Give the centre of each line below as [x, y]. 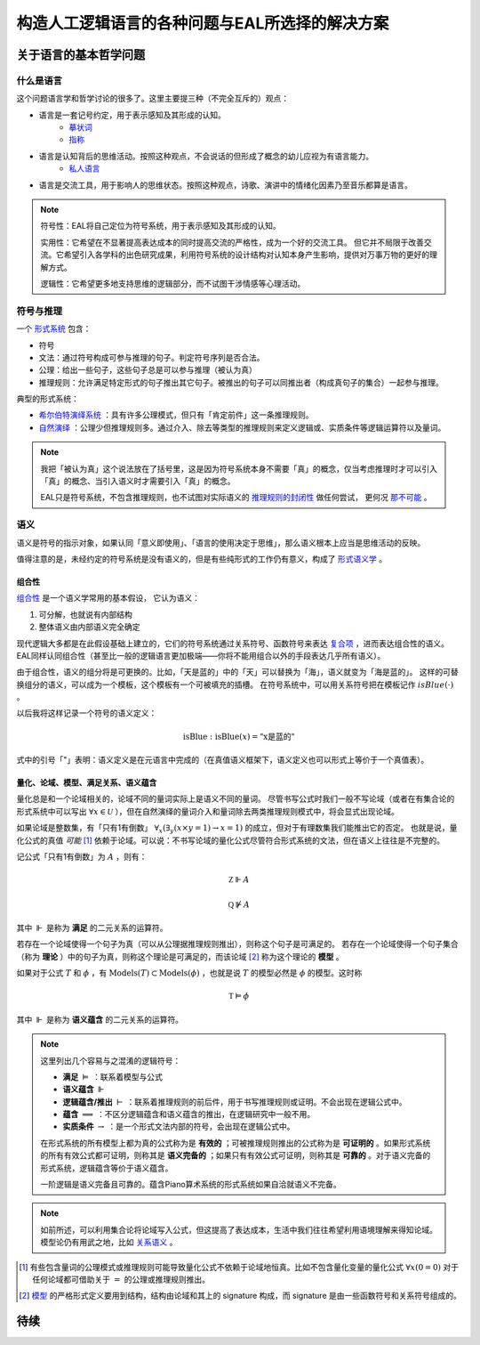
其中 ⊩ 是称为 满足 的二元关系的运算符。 [92, 928]
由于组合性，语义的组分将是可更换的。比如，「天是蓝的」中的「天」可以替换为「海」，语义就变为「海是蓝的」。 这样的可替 [237, 672]
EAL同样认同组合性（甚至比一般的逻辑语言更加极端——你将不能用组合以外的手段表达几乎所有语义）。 [201, 655]
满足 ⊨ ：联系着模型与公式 [113, 1076]
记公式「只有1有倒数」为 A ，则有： [82, 857]
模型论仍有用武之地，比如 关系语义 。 [109, 1243]
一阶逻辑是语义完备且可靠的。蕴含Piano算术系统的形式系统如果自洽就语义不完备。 [191, 1185]
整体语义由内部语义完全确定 [89, 627]
